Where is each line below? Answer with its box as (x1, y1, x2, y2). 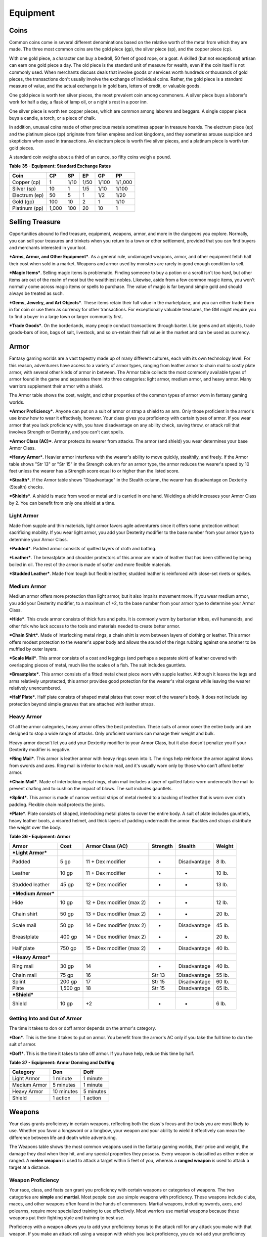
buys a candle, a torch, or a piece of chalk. (9, 115, 96, 121)
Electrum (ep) (12, 191, 44, 198)
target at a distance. (9, 1164, 50, 1170)
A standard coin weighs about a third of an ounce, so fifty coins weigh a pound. (9, 154, 172, 160)
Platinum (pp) (12, 204, 44, 211)
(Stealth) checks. (9, 484, 44, 490)
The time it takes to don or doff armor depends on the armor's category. (9, 1025, 156, 1031)
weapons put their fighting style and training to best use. (9, 1215, 125, 1221)
